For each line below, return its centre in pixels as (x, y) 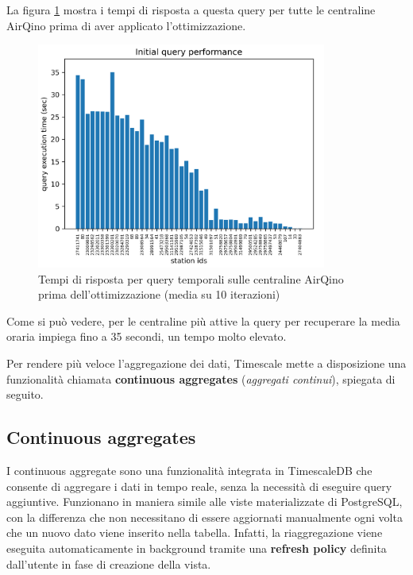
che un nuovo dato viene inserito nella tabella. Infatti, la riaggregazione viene (195, 533)
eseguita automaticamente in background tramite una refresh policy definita (197, 548)
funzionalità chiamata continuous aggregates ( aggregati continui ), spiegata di (201, 378)
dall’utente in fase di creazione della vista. (109, 563)
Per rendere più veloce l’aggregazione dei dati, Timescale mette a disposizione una (206, 363)
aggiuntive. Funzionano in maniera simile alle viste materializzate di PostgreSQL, (205, 502)
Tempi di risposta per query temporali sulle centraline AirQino (191, 278)
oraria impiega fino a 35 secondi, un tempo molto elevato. (147, 336)
